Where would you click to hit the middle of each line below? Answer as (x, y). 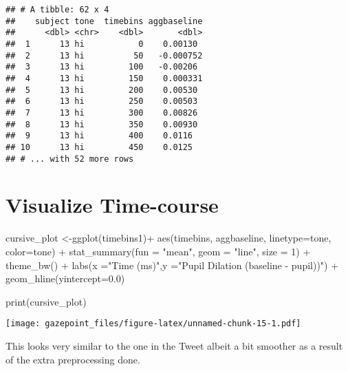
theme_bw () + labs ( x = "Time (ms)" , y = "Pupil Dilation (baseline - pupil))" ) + (172, 265)
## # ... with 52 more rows (70, 159)
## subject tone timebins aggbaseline (104, 21)
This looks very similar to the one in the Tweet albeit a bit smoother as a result (174, 345)
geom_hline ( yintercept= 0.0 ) (65, 278)
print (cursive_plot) (46, 301)
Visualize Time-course (112, 205)
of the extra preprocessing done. (73, 359)
